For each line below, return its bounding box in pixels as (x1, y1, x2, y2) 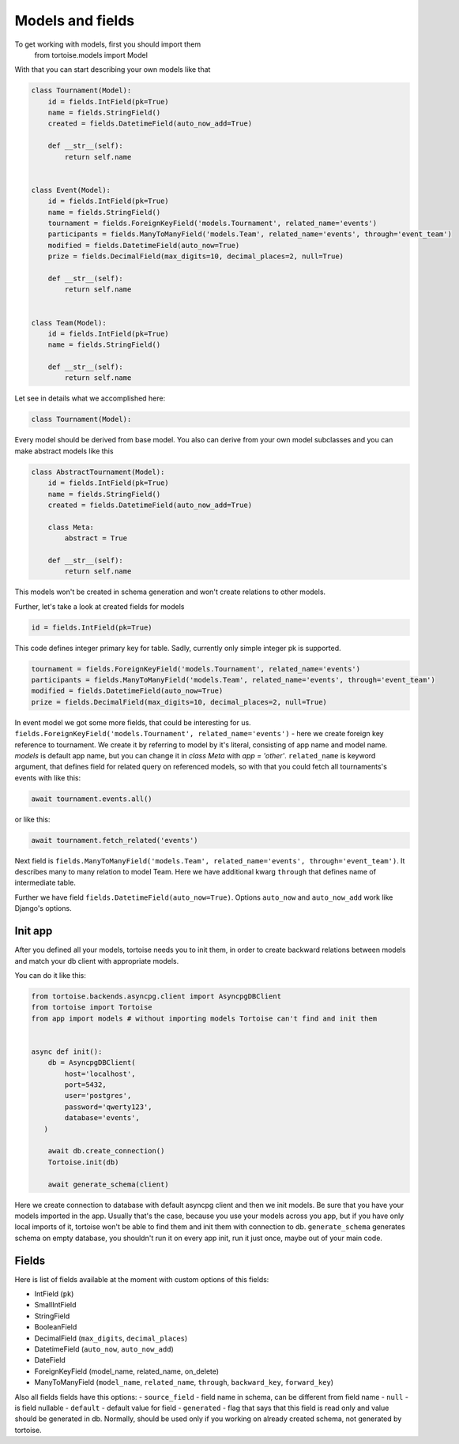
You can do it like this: (14, 970, 86, 980)
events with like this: (14, 773, 81, 782)
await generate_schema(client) (47, 1179, 169, 1189)
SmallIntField (34, 1300, 77, 1310)
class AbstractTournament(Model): (31, 467, 165, 476)
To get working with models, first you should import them (14, 39, 201, 49)
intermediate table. (14, 878, 77, 888)
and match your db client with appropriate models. (14, 956, 179, 965)
